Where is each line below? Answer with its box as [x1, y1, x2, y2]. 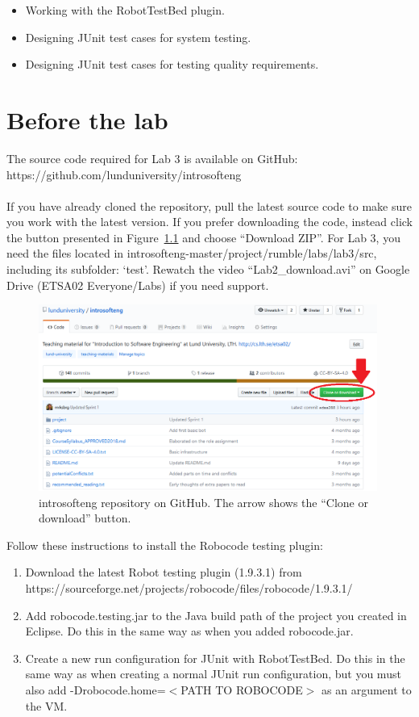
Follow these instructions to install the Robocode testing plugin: [6, 536, 323, 553]
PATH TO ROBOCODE [180, 681, 303, 698]
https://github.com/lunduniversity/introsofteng [6, 166, 242, 182]
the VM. [25, 697, 68, 714]
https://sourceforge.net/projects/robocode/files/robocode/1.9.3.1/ [25, 579, 353, 596]
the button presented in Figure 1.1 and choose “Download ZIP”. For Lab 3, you [6, 229, 400, 245]
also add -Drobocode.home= [25, 681, 166, 698]
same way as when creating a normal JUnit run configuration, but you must [25, 665, 401, 682]
